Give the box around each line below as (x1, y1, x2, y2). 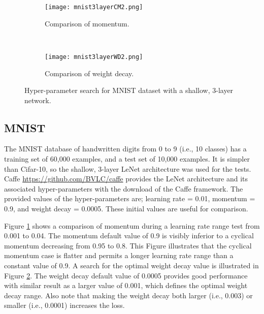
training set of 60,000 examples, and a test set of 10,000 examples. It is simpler (4, 153, 250, 164)
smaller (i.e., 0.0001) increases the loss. (4, 300, 125, 310)
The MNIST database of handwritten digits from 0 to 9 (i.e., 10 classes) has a (4, 143, 247, 154)
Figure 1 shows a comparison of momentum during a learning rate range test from (4, 220, 260, 231)
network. (24, 95, 51, 105)
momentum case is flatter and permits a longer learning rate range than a (4, 250, 234, 261)
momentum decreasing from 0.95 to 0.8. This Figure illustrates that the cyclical (4, 240, 252, 250)
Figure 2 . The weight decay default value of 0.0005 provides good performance (4, 270, 248, 280)
